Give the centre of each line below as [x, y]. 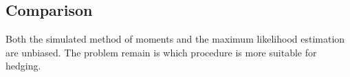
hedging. [23, 66]
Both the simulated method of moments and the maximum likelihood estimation [175, 39]
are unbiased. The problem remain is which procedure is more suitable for [161, 52]
